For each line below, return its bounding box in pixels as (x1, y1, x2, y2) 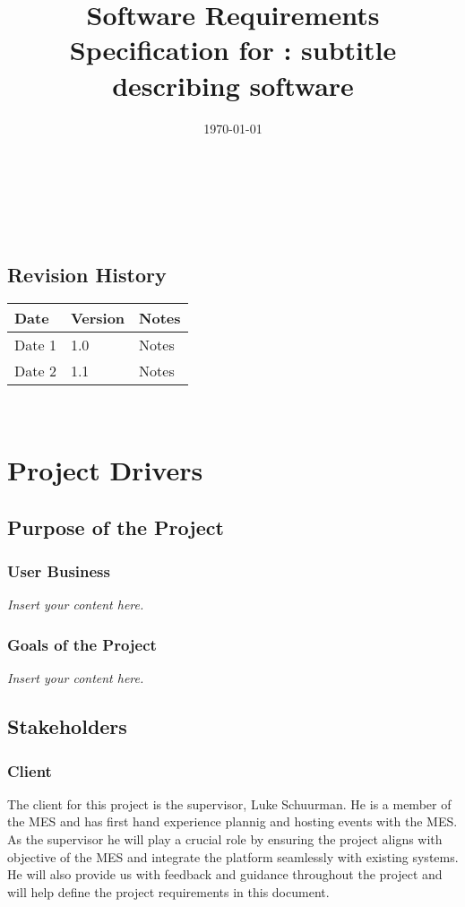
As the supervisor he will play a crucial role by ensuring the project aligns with (7, 830, 443, 849)
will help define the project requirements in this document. (7, 882, 330, 901)
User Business (7, 560, 110, 583)
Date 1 (14, 334, 56, 356)
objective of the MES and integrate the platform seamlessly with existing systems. (7, 847, 459, 866)
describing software (112, 66, 354, 103)
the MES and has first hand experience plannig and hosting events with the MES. (7, 812, 458, 831)
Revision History (7, 260, 167, 288)
